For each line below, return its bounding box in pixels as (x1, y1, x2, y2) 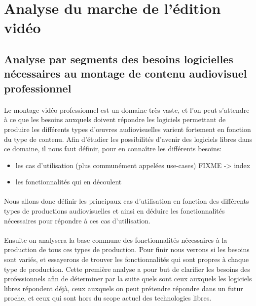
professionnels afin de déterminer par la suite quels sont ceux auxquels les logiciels (4, 273, 252, 284)
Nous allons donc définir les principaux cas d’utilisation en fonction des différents (4, 196, 249, 206)
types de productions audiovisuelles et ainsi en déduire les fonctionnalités (4, 206, 225, 216)
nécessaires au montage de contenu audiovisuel (4, 66, 247, 81)
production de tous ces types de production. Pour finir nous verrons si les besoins (4, 244, 250, 255)
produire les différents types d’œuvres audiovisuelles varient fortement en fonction (4, 124, 251, 134)
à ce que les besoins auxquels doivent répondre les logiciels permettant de (4, 114, 226, 125)
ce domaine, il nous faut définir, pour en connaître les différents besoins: (4, 143, 222, 154)
